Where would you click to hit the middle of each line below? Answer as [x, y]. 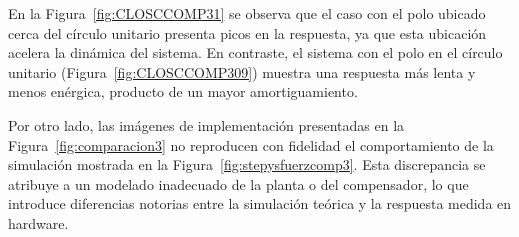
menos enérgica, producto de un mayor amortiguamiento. [183, 91]
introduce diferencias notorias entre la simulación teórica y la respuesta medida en [260, 203]
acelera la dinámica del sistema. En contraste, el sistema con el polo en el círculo [255, 52]
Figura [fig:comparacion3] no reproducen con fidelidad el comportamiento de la [251, 144]
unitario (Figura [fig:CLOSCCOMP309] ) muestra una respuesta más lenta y [242, 71]
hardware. [38, 222]
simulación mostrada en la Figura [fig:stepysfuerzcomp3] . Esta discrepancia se [247, 164]
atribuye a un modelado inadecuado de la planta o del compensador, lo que [238, 183]
